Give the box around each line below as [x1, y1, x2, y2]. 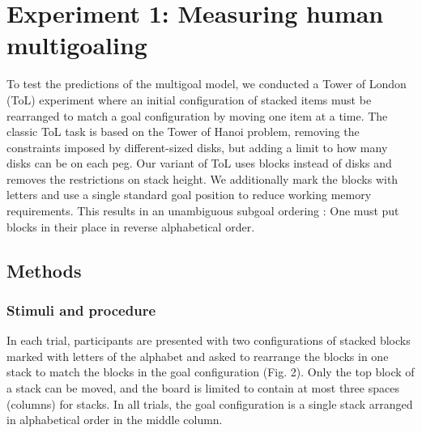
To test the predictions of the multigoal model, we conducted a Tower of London [6, 75, 407, 92]
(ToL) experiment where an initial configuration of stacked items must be [6, 91, 372, 108]
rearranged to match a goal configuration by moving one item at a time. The [6, 107, 388, 124]
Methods [6, 257, 82, 282]
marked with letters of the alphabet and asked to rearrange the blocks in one [6, 347, 389, 364]
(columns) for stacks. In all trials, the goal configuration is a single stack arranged [6, 395, 413, 412]
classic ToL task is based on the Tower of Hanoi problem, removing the [6, 123, 360, 140]
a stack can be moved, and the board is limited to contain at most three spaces [6, 380, 399, 397]
